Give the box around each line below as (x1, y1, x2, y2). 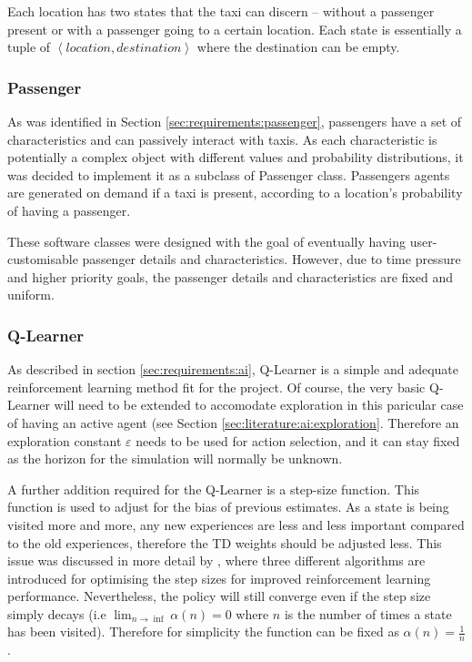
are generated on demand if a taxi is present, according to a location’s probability (7, 183, 463, 202)
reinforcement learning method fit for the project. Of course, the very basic (7, 377, 426, 396)
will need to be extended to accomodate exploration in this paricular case (54, 395, 464, 414)
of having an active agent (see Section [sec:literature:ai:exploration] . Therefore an (7, 412, 459, 432)
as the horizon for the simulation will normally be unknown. (7, 449, 343, 468)
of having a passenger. (7, 200, 131, 219)
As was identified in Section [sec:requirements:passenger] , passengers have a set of (7, 112, 462, 130)
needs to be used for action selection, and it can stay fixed (136, 431, 460, 450)
